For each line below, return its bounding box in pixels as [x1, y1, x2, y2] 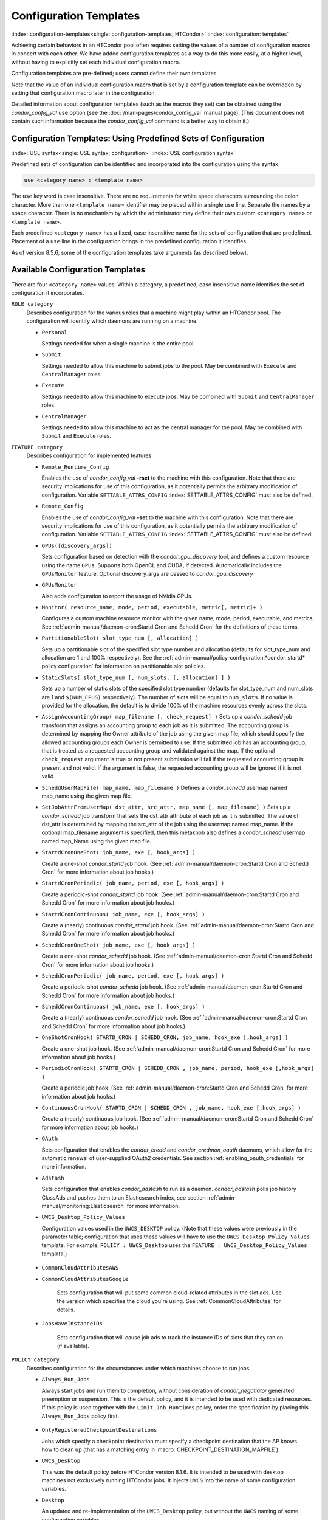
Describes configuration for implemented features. [26, 452, 153, 459]
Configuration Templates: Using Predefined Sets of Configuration [11, 133, 265, 143]
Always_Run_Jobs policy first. [41, 1412, 120, 1420]
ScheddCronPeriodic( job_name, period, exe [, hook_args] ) [41, 972, 225, 979]
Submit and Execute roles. [41, 432, 112, 440]
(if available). [56, 1342, 89, 1349]
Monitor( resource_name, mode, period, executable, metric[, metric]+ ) [41, 604, 263, 611]
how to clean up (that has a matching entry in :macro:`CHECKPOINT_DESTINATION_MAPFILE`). [41, 1446, 280, 1453]
